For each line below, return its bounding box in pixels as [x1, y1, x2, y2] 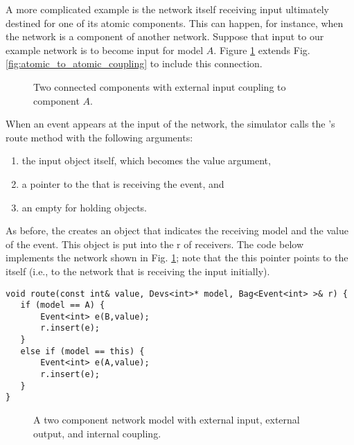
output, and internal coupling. [33, 426, 161, 440]
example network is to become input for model [6, 42, 204, 57]
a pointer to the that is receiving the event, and [21, 176, 224, 191]
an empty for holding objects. [21, 200, 147, 214]
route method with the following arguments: [6, 130, 193, 144]
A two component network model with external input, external [33, 412, 300, 427]
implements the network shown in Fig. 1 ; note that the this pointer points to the [6, 250, 348, 265]
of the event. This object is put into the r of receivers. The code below [6, 236, 304, 251]
